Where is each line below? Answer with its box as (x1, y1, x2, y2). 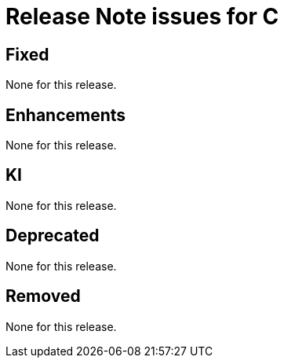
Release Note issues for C (5, 3, 279, 30)
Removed (5, 286, 81, 307)
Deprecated (5, 226, 100, 246)
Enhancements (5, 105, 126, 125)
